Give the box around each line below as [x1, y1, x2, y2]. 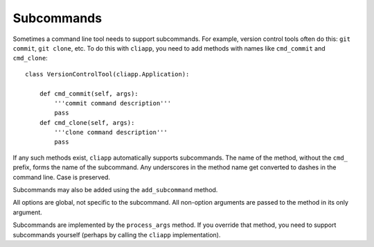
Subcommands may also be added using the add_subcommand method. [12, 186, 218, 194]
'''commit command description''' [54, 99, 172, 107]
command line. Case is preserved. [12, 173, 111, 181]
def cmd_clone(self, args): [39, 119, 135, 126]
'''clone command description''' [54, 128, 168, 137]
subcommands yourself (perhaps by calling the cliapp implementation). [12, 230, 221, 239]
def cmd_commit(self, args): [39, 90, 139, 97]
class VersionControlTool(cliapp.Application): [25, 70, 190, 78]
